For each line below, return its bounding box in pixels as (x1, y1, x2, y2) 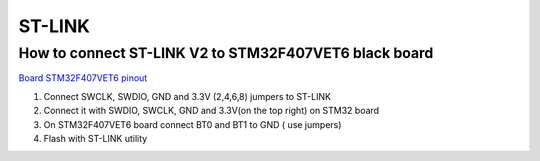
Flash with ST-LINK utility (43, 132, 148, 144)
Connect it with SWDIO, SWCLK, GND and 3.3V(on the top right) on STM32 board (43, 105, 380, 117)
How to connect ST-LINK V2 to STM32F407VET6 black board (18, 44, 434, 62)
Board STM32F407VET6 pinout (18, 72, 148, 84)
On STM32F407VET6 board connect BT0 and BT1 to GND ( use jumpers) (43, 118, 342, 130)
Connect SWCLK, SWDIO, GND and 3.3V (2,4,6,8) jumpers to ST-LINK (43, 90, 332, 102)
